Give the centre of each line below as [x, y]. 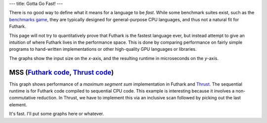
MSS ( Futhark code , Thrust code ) [61, 72]
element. [18, 105]
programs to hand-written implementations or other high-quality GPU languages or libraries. [103, 49]
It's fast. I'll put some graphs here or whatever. [57, 114]
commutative [22, 98]
